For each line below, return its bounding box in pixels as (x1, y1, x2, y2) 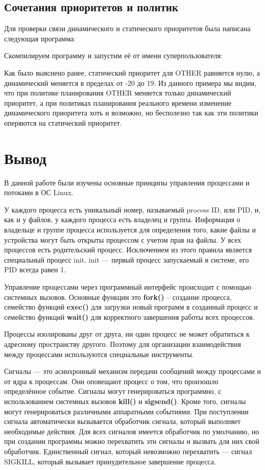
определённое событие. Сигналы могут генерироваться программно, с (4, 386, 222, 396)
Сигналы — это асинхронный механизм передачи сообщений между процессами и (4, 366, 261, 377)
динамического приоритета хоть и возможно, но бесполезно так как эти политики (4, 107, 258, 118)
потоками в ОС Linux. (4, 187, 74, 198)
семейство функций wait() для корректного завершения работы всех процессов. (4, 311, 255, 322)
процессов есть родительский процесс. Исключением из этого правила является (4, 244, 252, 255)
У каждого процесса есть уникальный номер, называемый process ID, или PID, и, (4, 204, 261, 215)
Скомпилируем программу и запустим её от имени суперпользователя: (4, 50, 223, 61)
